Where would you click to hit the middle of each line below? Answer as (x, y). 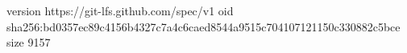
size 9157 (29, 42)
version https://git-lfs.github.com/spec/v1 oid (120, 10)
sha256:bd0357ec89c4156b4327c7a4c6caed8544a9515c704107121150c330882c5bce (203, 26)
